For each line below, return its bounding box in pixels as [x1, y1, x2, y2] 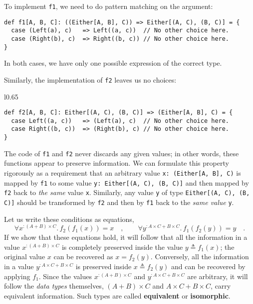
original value [4, 251, 45, 262]
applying [4, 271, 30, 281]
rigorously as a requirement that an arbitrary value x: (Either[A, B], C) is [4, 168, 241, 178]
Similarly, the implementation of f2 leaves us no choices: [4, 74, 177, 85]
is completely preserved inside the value [61, 241, 183, 252]
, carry [211, 281, 231, 291]
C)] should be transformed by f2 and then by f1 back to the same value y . [4, 197, 234, 207]
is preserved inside [75, 261, 132, 272]
